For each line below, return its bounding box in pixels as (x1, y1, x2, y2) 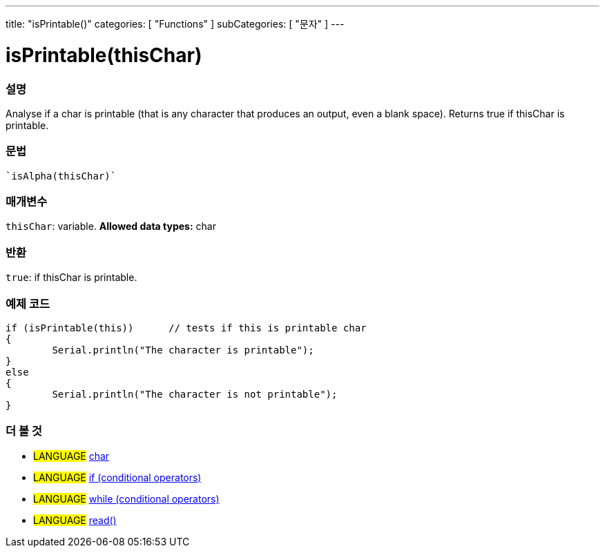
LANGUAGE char (33, 449, 110, 462)
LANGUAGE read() (33, 514, 117, 526)
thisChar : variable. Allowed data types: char (6, 220, 216, 233)
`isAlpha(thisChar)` (6, 170, 117, 182)
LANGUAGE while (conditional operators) (33, 492, 220, 505)
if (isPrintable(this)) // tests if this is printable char (6, 322, 367, 333)
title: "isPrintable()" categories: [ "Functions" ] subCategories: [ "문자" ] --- (6, 18, 345, 30)
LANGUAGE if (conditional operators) (33, 471, 202, 483)
